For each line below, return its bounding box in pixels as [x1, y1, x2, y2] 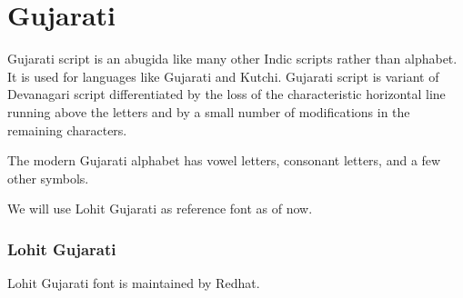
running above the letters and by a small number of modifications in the [7, 102, 410, 121]
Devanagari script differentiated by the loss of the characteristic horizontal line [7, 84, 446, 104]
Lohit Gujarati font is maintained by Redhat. [7, 273, 260, 293]
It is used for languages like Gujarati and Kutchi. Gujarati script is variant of [7, 66, 439, 85]
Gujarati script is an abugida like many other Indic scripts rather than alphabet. [7, 49, 458, 68]
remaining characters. [7, 120, 127, 139]
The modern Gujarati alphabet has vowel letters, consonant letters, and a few [7, 151, 441, 170]
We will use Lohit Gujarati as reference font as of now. [7, 199, 313, 218]
